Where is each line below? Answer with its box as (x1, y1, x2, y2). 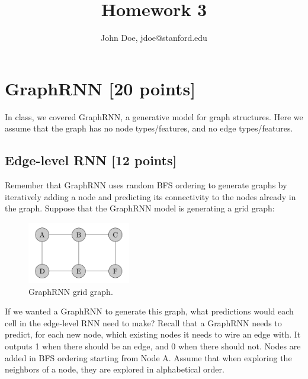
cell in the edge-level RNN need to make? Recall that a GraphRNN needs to (5, 316, 282, 329)
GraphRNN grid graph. (28, 285, 113, 297)
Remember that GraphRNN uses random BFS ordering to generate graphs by (5, 179, 287, 191)
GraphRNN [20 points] (5, 76, 196, 100)
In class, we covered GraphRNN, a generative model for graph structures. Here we (5, 110, 303, 123)
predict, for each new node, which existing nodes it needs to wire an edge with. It (5, 328, 301, 341)
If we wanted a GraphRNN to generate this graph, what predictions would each (5, 305, 294, 317)
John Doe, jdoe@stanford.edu (101, 31, 207, 44)
